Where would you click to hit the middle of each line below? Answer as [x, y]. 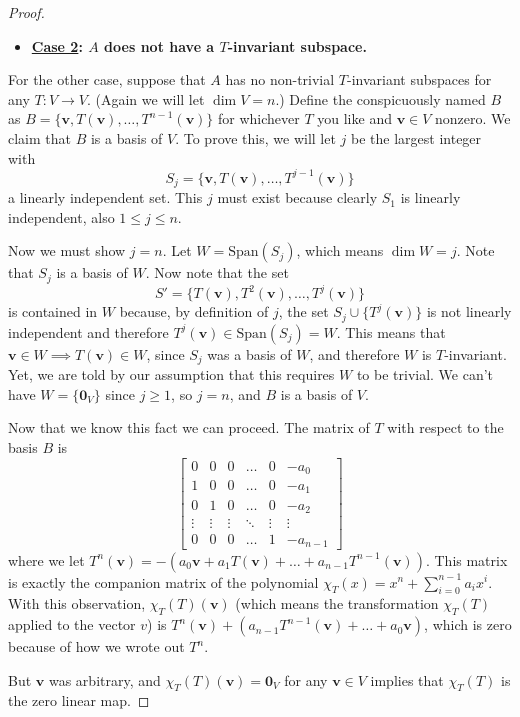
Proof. [26, 12]
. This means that [391, 331]
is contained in [53, 311]
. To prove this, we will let [255, 137]
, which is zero [468, 624]
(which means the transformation [337, 603]
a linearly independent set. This [105, 197]
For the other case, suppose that [107, 79]
